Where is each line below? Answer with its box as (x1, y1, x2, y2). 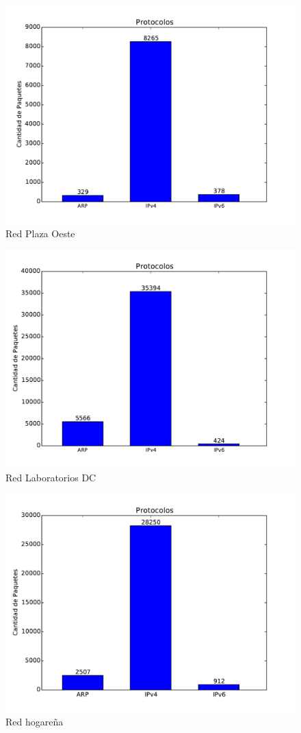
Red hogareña (5, 714, 64, 728)
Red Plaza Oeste (5, 226, 75, 240)
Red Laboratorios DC (5, 470, 96, 484)
